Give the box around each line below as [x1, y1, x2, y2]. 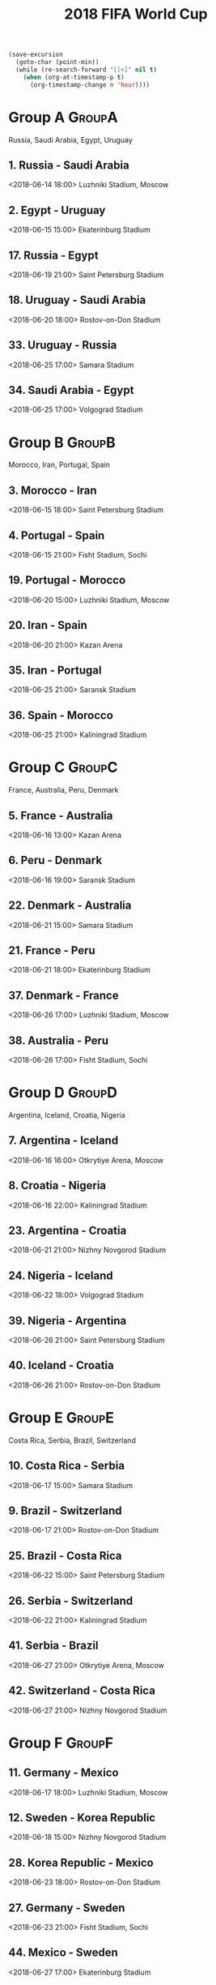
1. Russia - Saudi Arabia [8, 158, 129, 172]
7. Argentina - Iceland [8, 1134, 119, 1148]
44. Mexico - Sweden [8, 1946, 119, 1960]
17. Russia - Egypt [8, 248, 99, 262]
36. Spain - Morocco [8, 708, 113, 722]
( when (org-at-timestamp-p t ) [23, 73, 125, 81]
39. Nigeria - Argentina [8, 1314, 127, 1328]
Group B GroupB [8, 433, 116, 451]
